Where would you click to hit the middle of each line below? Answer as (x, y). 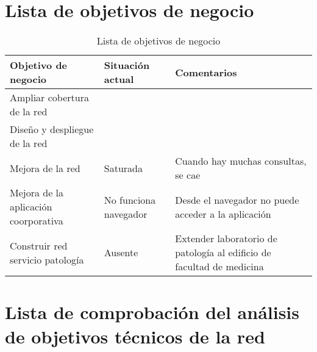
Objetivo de (39, 65)
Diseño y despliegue (52, 129)
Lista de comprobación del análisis (152, 312)
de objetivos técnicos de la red (135, 336)
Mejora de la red (45, 168)
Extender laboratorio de (226, 239)
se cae (188, 175)
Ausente (121, 253)
